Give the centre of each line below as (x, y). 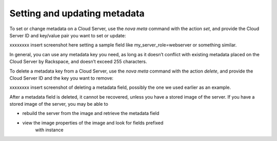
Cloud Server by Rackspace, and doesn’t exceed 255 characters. (78, 62)
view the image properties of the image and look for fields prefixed (93, 123)
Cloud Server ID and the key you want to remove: (62, 78)
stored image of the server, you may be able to (59, 104)
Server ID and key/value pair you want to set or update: (68, 35)
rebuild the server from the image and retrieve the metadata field (91, 113)
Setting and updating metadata (77, 13)
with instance (49, 130)
